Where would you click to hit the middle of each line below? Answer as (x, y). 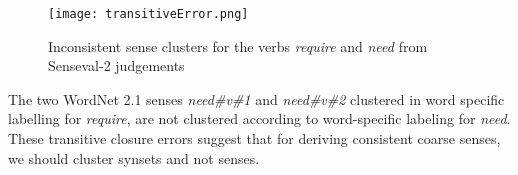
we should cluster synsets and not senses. (134, 157)
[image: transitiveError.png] (148, 14)
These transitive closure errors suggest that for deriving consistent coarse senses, (254, 138)
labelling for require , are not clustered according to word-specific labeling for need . (259, 118)
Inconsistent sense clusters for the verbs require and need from (238, 45)
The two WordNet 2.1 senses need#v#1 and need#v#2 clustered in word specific (256, 98)
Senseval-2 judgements (116, 65)
